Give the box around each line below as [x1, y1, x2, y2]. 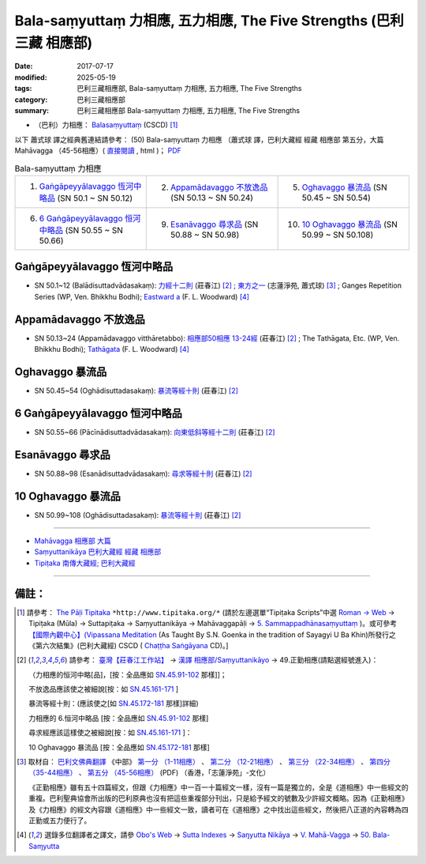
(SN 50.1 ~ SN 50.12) [57, 192, 133, 203]
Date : [14, 62, 33, 71]
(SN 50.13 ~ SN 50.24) [170, 192, 254, 203]
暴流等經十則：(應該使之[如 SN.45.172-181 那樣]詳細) [28, 699, 199, 708]
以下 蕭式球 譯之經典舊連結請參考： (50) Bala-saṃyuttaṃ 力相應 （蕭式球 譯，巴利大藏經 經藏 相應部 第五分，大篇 [14, 134, 384, 144]
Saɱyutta [28, 841, 60, 851]
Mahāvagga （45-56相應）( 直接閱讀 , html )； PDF [14, 146, 181, 156]
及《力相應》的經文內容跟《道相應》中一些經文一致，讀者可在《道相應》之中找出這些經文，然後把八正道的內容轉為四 [28, 805, 409, 814]
